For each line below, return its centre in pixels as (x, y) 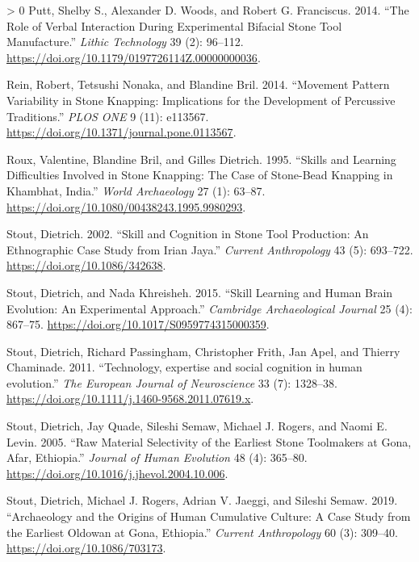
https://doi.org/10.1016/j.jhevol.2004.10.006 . (117, 473)
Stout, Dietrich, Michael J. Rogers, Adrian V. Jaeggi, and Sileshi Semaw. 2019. (202, 500)
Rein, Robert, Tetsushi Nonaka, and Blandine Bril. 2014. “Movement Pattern (198, 84)
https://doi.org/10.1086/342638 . (86, 265)
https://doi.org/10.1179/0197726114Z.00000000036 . (134, 57)
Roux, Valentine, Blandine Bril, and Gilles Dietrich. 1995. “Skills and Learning (201, 159)
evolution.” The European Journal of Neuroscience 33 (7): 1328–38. (172, 382)
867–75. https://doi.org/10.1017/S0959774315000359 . (138, 324)
